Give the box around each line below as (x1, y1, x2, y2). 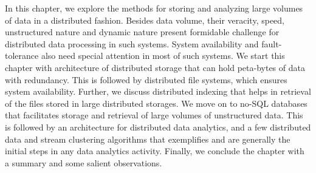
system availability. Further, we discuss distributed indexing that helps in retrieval (5, 85, 311, 98)
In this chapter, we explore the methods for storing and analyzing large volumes (5, 2, 303, 14)
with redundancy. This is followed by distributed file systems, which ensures (5, 73, 287, 86)
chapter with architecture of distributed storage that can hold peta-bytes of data (5, 61, 305, 73)
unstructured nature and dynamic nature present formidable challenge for (5, 25, 280, 38)
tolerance (5, 49, 39, 62)
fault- (261, 37, 282, 50)
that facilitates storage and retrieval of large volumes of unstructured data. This (5, 109, 303, 121)
